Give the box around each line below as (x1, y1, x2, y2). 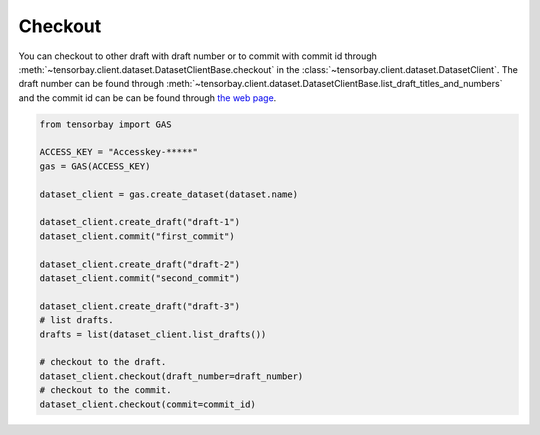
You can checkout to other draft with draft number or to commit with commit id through (18, 50, 377, 62)
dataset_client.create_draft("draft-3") (39, 300, 240, 312)
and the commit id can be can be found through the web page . (18, 91, 277, 104)
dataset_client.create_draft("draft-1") (39, 216, 240, 228)
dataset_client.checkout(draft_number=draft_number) (39, 370, 304, 382)
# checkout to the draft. (39, 356, 167, 368)
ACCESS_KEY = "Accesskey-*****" (39, 146, 199, 158)
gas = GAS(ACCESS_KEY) (39, 160, 151, 172)
